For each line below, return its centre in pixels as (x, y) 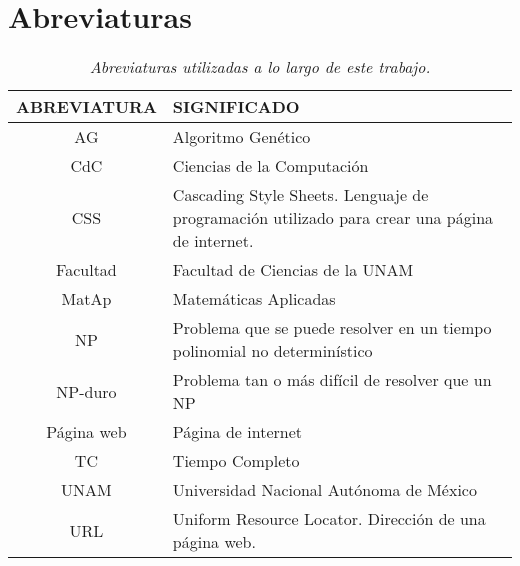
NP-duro (86, 391)
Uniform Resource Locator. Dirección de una (329, 519)
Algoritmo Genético (241, 137)
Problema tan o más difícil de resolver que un (332, 380)
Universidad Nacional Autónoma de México (324, 490)
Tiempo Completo (236, 461)
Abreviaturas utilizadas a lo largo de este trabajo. (260, 67)
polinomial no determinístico (272, 351)
